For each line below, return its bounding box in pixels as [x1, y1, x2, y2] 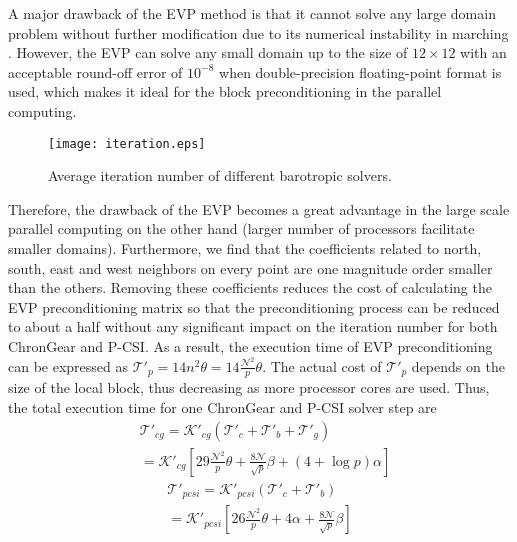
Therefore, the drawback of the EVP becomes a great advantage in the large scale [8, 198, 510, 219]
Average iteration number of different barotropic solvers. [48, 165, 392, 186]
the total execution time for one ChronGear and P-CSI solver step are [8, 397, 437, 418]
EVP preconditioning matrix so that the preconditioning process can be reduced [8, 296, 500, 317]
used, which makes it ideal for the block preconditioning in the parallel [8, 81, 442, 102]
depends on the [411, 355, 505, 376]
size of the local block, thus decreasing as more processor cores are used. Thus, [8, 377, 490, 398]
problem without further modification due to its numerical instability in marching [8, 22, 509, 43]
